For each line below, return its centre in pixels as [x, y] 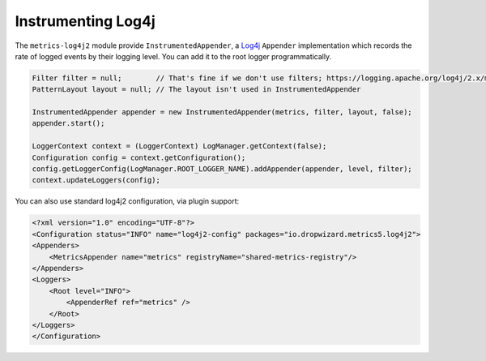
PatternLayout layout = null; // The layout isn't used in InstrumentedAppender [196, 90]
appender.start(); [68, 123]
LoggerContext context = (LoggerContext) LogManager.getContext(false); [179, 146]
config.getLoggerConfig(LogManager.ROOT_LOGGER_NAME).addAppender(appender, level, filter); [222, 169]
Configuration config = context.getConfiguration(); [139, 157]
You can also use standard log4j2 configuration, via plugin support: [127, 201]
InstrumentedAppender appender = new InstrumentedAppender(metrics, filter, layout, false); [222, 112]
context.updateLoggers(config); [96, 180]
